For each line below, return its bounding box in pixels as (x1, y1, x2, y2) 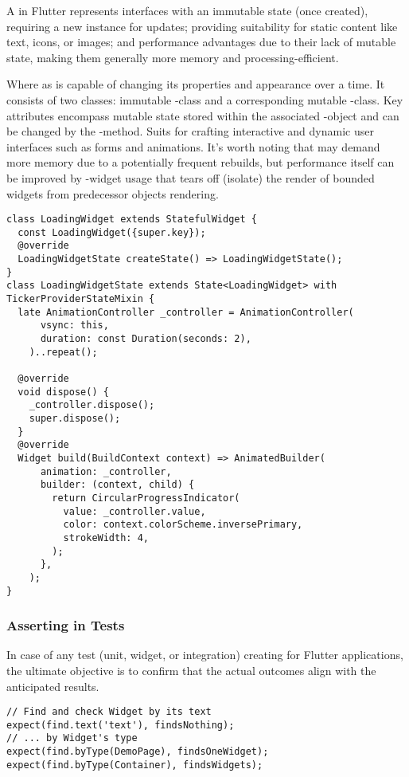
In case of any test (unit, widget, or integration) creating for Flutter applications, (6, 646, 403, 663)
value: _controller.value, (63, 505, 206, 517)
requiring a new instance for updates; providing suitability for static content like (6, 18, 398, 34)
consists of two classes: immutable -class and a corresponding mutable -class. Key (6, 91, 403, 108)
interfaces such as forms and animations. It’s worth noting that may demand (6, 138, 380, 155)
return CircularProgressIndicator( (52, 492, 240, 504)
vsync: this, (40, 320, 109, 332)
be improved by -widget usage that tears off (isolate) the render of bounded (6, 169, 375, 186)
